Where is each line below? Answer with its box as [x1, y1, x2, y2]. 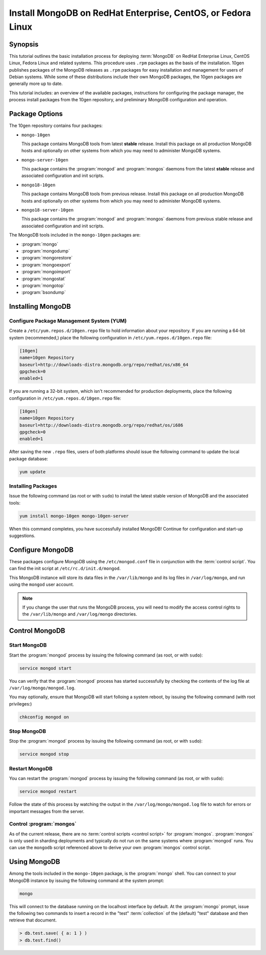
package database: [9, 456, 48, 461]
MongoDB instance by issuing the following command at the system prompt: [9, 877, 165, 883]
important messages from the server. [9, 808, 85, 814]
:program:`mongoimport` [21, 269, 71, 275]
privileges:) [9, 701, 32, 706]
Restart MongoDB [9, 765, 53, 772]
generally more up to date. [9, 81, 63, 86]
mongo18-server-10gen [21, 208, 74, 213]
